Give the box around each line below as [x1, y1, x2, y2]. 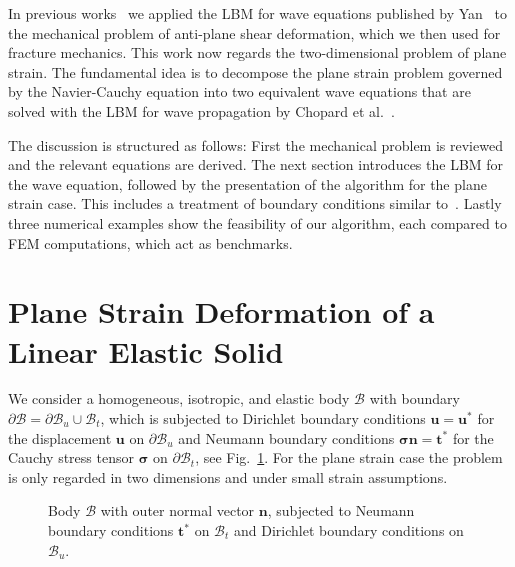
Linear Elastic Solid [8, 330, 284, 371]
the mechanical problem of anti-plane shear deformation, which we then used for [8, 22, 501, 43]
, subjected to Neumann [267, 500, 415, 521]
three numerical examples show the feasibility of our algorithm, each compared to [8, 212, 507, 233]
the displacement [8, 427, 112, 448]
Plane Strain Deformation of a [8, 291, 435, 332]
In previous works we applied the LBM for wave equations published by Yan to [8, 3, 508, 23]
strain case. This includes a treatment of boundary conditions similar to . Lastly [8, 193, 502, 214]
